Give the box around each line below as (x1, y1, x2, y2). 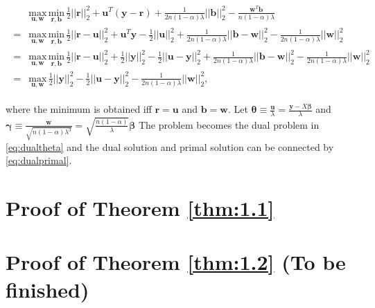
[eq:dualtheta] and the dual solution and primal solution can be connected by (6, 139, 334, 154)
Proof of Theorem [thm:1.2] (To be (6, 248, 346, 276)
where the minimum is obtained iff (6, 102, 152, 116)
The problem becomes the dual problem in (138, 117, 320, 132)
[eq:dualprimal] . (6, 153, 72, 167)
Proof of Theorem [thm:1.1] (6, 194, 274, 222)
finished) (6, 275, 89, 303)
